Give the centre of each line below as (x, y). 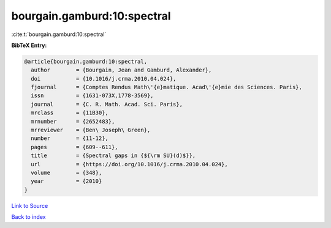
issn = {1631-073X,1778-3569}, (92, 96)
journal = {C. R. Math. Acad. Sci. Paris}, (107, 104)
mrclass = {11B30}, (70, 113)
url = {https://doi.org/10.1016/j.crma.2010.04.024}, (129, 164)
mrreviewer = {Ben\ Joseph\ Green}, (91, 130)
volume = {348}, (67, 173)
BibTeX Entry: (29, 45)
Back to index (29, 217)
